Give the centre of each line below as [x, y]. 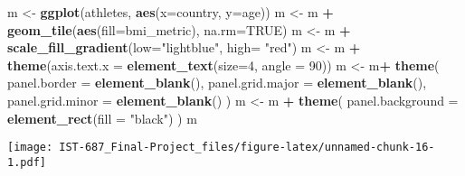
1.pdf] [27, 162]
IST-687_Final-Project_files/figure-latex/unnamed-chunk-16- [247, 148]
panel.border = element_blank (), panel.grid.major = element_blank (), [217, 83]
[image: [30, 148]
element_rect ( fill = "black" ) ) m [102, 118]
